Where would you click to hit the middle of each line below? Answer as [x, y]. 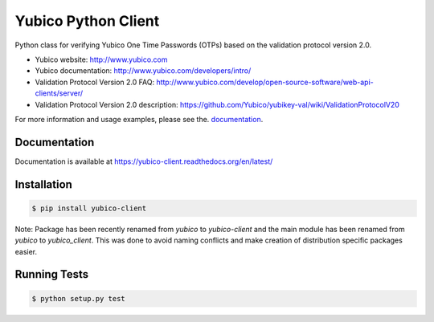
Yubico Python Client [87, 21]
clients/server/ [59, 93]
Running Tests [51, 274]
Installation [43, 184]
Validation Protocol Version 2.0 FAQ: [95, 82]
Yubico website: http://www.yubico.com [101, 59]
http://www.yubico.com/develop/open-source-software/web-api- [265, 82]
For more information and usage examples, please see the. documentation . [139, 119]
